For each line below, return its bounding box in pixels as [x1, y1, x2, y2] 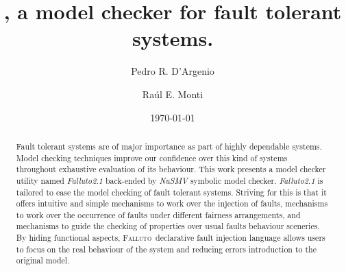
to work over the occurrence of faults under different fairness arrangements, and [16, 209, 301, 220]
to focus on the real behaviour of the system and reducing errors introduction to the [16, 243, 317, 255]
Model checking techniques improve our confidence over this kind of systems [16, 152, 288, 163]
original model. [16, 255, 70, 266]
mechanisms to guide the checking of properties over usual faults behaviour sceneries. [16, 220, 320, 232]
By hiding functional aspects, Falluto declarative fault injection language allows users [16, 232, 325, 244]
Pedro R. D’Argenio [131, 64, 214, 78]
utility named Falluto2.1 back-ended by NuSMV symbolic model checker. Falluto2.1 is [16, 174, 323, 186]
